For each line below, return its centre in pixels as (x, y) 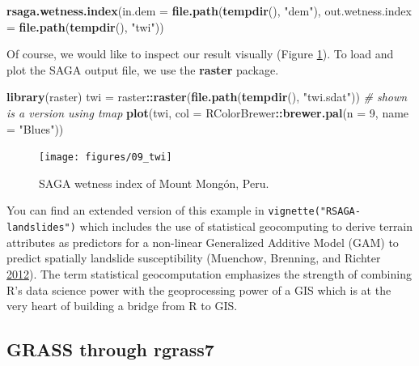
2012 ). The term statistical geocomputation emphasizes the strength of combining (209, 273)
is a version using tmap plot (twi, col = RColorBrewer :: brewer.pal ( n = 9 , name (208, 112)
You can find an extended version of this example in (135, 210)
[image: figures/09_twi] (106, 157)
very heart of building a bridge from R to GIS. (122, 306)
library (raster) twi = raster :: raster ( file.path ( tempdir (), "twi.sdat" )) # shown (207, 97)
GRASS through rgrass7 (110, 349)
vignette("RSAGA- (314, 212)
